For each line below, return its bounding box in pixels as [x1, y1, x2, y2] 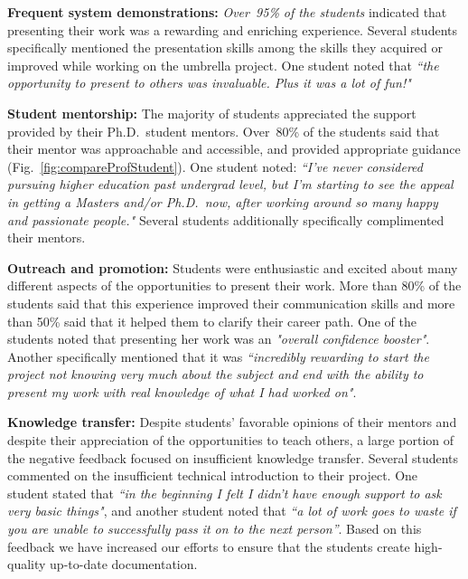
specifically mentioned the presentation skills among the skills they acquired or [7, 38, 444, 57]
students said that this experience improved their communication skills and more [7, 293, 455, 312]
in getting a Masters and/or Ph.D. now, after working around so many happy [7, 192, 438, 211]
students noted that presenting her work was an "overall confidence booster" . [7, 329, 430, 348]
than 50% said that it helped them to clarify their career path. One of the [7, 311, 417, 330]
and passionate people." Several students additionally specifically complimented [7, 210, 445, 229]
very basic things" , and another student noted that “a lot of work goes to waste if [7, 501, 456, 520]
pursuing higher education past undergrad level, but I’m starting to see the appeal [7, 175, 454, 194]
